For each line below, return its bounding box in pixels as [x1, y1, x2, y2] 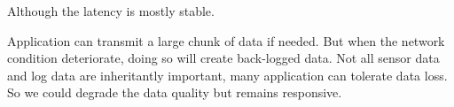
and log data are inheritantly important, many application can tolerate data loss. [7, 65, 448, 84]
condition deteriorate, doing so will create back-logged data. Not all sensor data [7, 49, 440, 67]
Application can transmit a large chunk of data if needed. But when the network [7, 31, 445, 50]
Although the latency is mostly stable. [7, 2, 215, 19]
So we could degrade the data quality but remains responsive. [7, 83, 342, 102]
